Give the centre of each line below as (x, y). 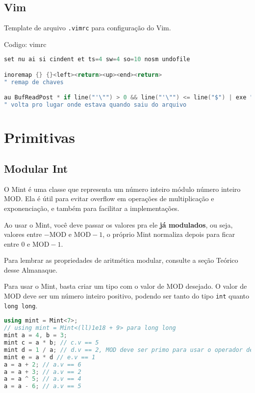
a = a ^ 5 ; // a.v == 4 (43, 379)
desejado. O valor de (216, 286)
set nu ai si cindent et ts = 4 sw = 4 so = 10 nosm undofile (97, 59)
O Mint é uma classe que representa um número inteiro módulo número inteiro (122, 189)
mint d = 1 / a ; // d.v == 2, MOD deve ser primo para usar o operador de (129, 350)
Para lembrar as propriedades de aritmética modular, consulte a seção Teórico (121, 260)
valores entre (23, 234)
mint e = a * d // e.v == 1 (50, 357)
